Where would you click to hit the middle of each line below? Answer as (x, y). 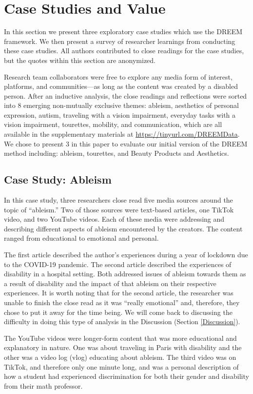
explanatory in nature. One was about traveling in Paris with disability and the (123, 347)
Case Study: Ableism (58, 179)
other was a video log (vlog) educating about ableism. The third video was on (120, 357)
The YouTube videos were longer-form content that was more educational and (120, 338)
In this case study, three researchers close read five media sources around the (118, 200)
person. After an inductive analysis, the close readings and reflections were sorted (126, 95)
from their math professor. (43, 385)
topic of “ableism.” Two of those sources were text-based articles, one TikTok (119, 209)
